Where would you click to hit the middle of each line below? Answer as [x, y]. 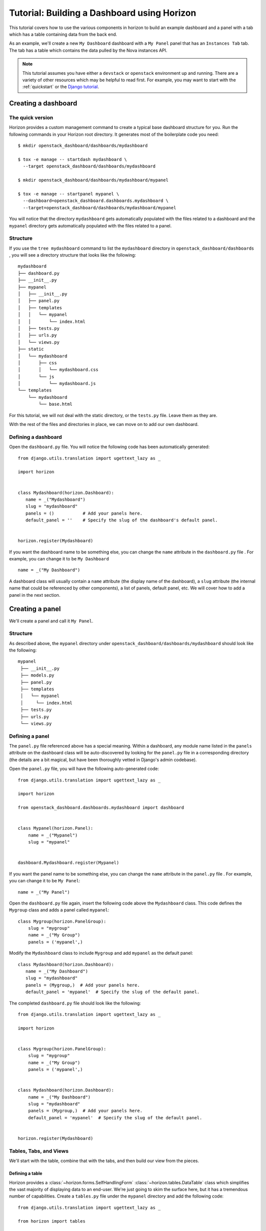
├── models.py [37, 675]
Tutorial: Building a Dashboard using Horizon [103, 13]
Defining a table [26, 1173]
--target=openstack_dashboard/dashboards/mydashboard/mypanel [100, 208]
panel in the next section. [35, 595]
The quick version [31, 118]
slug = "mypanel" [49, 842]
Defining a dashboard [35, 437]
